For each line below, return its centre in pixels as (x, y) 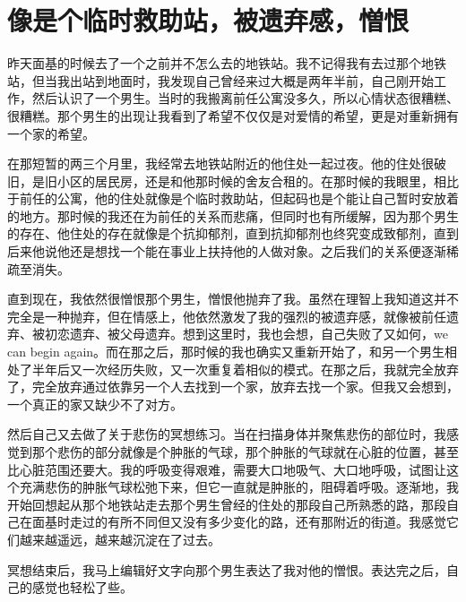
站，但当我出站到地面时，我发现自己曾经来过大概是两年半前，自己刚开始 (220, 80)
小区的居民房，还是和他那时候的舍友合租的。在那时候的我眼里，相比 (258, 181)
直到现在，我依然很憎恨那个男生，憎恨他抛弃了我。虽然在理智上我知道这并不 (233, 299)
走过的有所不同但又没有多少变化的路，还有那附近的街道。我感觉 (258, 522)
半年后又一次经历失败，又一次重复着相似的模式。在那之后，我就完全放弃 (245, 369)
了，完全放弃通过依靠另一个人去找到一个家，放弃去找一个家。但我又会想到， (233, 387)
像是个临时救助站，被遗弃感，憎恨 (208, 20)
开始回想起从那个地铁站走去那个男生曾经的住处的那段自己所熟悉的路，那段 (227, 504)
